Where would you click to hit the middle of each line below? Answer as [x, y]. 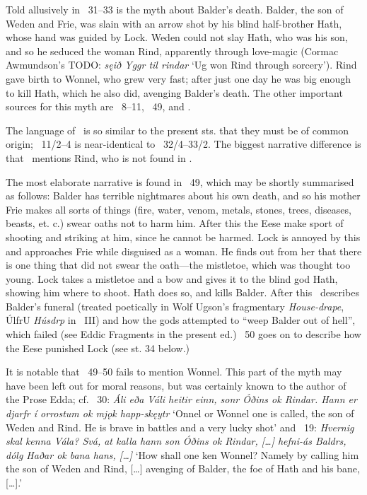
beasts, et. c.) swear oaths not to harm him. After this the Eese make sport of [175, 223]
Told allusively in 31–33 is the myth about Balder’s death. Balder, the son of [175, 9]
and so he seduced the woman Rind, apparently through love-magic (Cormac [172, 51]
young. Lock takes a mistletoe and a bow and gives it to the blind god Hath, [172, 278]
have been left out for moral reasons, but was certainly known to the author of [176, 385]
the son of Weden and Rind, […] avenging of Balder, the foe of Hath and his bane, [183, 468]
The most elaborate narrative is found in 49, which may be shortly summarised [180, 181]
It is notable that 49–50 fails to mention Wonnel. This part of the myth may [174, 372]
